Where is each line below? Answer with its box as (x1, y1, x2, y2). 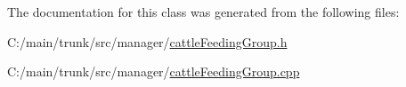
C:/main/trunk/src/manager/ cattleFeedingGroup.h (7, 32, 288, 51)
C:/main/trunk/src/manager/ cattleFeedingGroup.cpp (7, 62, 300, 81)
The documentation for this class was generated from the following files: (7, 3, 400, 20)
